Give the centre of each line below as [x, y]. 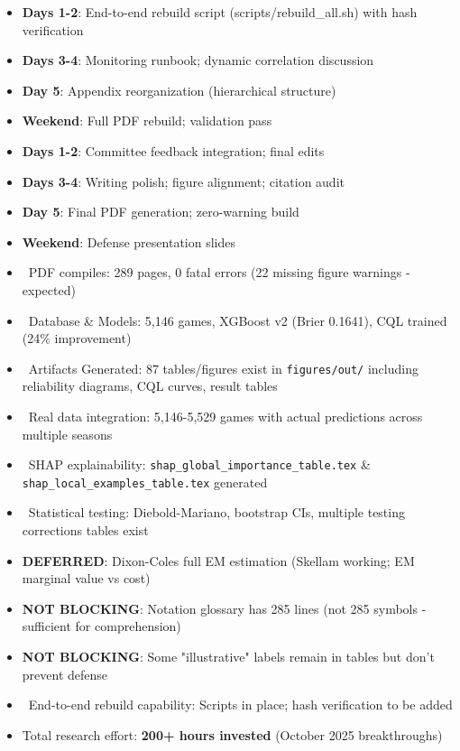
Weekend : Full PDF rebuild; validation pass [147, 121]
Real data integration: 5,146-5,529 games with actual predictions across [225, 416]
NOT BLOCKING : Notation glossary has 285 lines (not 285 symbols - [224, 608]
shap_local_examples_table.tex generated [145, 482]
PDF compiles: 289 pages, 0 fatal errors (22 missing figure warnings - [219, 272]
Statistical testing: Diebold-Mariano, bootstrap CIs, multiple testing [216, 512]
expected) [49, 289]
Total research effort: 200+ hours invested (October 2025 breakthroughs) [232, 734]
